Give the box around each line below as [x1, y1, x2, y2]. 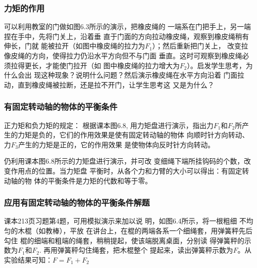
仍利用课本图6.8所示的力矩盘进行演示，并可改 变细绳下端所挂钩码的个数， [4, 156, 244, 166]
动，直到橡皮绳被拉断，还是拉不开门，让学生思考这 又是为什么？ [4, 79, 214, 89]
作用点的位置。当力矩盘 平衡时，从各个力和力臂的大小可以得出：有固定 [10, 165, 242, 176]
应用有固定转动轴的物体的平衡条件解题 [4, 196, 150, 209]
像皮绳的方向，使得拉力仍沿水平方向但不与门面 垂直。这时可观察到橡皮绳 [4, 50, 242, 60]
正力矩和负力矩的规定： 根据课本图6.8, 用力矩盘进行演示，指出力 [4, 120, 214, 130]
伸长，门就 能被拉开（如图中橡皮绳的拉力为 [4, 41, 145, 51]
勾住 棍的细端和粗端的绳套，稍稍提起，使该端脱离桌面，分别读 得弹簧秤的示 [4, 235, 252, 245]
